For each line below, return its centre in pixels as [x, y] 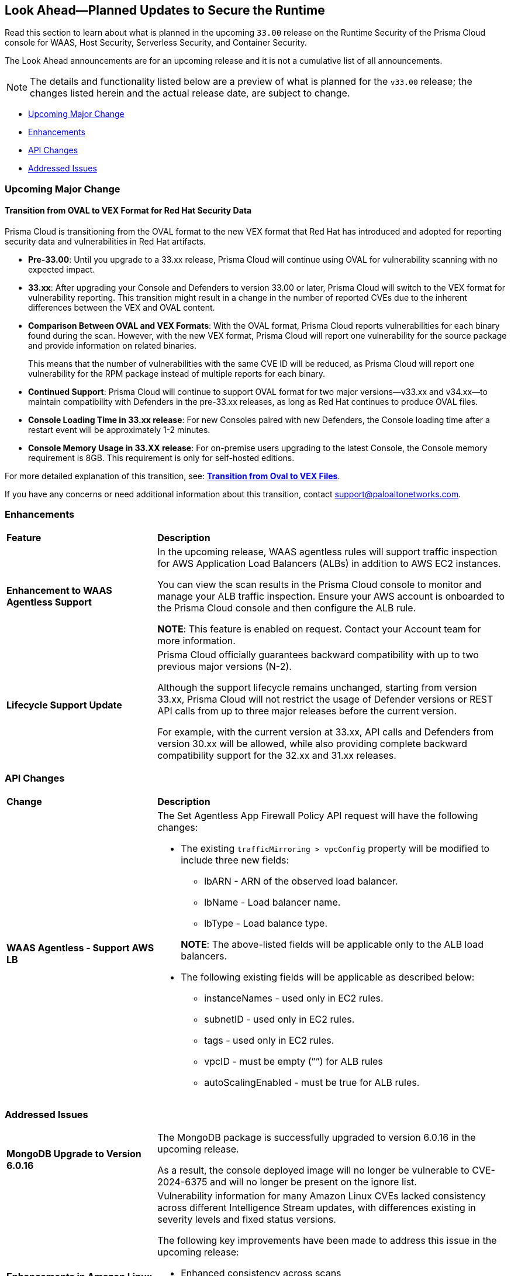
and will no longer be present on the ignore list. [313, 1182]
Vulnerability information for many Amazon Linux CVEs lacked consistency [322, 1196]
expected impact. [62, 270]
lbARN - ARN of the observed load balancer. [301, 881]
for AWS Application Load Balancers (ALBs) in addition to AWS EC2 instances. [329, 563]
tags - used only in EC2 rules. [269, 1040]
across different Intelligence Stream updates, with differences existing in [317, 1208]
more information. [196, 640]
